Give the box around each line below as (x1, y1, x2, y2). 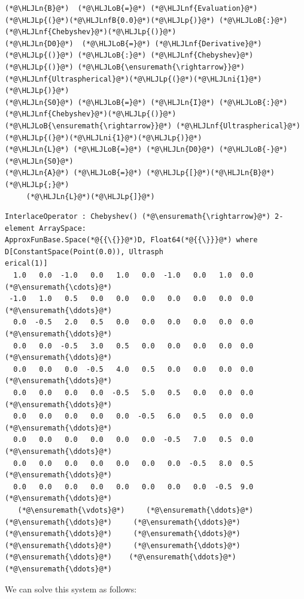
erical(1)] (5, 259, 48, 268)
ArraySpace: (39, 224, 87, 233)
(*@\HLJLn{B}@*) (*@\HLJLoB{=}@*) (5, 4, 147, 13)
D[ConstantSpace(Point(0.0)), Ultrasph (5, 247, 163, 256)
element (5, 224, 35, 233)
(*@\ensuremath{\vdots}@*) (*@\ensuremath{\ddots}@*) (17, 505, 254, 514)
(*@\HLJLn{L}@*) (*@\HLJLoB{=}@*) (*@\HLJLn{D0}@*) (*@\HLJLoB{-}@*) (5, 145, 288, 154)
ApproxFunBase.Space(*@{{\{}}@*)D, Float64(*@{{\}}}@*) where (5, 236, 258, 245)
